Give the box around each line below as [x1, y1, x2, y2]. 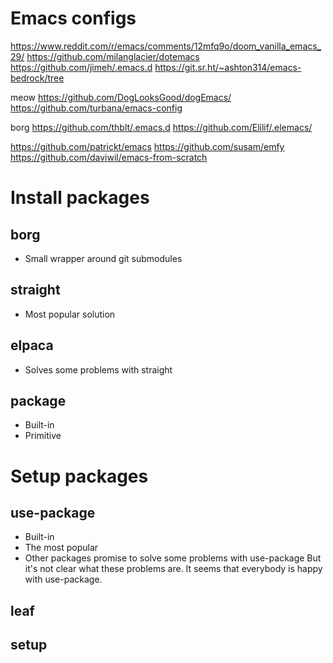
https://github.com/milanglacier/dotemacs [26, 50, 200, 62]
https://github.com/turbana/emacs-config [10, 102, 183, 114]
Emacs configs [10, 7, 137, 30]
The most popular [24, 542, 99, 554]
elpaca [10, 337, 54, 354]
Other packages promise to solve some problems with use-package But [24, 552, 322, 564]
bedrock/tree [10, 72, 65, 84]
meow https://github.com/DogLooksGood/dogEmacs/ [10, 91, 232, 103]
